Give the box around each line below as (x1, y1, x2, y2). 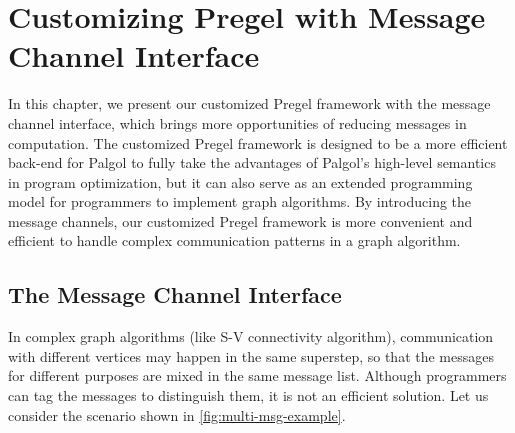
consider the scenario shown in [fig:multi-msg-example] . (8, 404, 346, 425)
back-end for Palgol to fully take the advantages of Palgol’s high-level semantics (8, 152, 496, 173)
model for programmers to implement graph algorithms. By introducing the (8, 191, 472, 212)
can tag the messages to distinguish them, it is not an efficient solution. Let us (8, 385, 489, 406)
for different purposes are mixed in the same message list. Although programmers (8, 365, 507, 386)
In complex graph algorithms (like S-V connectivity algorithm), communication (8, 326, 494, 347)
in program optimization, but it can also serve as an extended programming (8, 171, 473, 192)
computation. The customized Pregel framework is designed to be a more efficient (8, 132, 508, 153)
